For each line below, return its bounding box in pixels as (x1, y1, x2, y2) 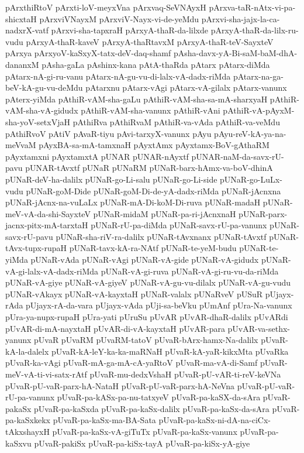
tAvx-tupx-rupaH (5, 242, 67, 254)
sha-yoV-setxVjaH (5, 115, 70, 128)
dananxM (5, 58, 39, 70)
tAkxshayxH (5, 425, 50, 437)
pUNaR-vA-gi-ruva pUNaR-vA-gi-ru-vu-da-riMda (101, 265, 279, 277)
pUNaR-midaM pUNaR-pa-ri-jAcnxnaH (93, 207, 236, 219)
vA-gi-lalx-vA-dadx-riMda (5, 265, 99, 277)
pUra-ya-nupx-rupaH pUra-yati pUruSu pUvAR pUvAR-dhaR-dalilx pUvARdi (5, 311, 288, 323)
